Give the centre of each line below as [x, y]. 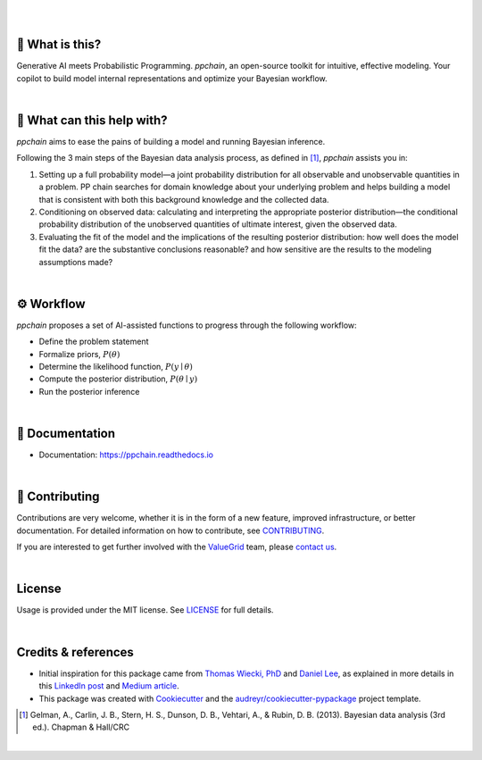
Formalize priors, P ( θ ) [79, 354]
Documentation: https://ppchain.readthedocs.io [126, 455]
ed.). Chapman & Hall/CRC [81, 727]
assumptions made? [76, 262]
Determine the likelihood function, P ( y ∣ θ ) [116, 366]
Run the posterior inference [89, 391]
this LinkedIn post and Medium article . [109, 686]
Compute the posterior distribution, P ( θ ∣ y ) [118, 379]
